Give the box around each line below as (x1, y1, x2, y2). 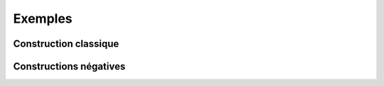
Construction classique (13, 38, 119, 50)
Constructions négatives (13, 60, 126, 72)
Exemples (13, 11, 73, 26)
